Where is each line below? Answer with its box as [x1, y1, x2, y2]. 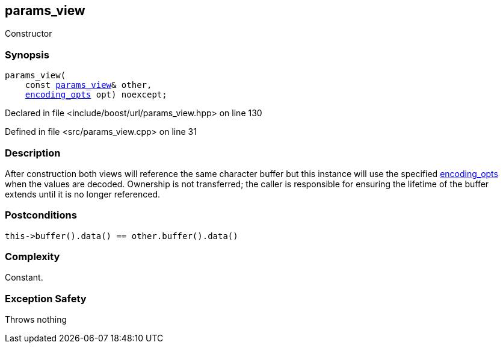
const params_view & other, [25, 80, 152, 90]
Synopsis [5, 48, 49, 61]
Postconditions [5, 209, 77, 222]
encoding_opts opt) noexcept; [25, 90, 167, 100]
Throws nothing [5, 314, 67, 325]
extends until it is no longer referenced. [5, 188, 161, 199]
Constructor [5, 28, 52, 39]
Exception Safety [5, 292, 87, 305]
